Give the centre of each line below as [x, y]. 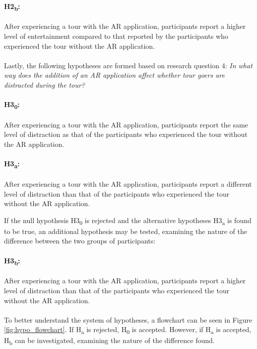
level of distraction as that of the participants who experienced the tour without [126, 134]
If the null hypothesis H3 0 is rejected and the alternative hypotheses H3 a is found [128, 221]
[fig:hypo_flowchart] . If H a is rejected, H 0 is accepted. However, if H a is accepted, [128, 330]
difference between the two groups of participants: [80, 241]
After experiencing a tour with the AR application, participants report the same [126, 124]
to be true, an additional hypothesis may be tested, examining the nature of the [126, 231]
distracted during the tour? [44, 84]
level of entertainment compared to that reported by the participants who [116, 36]
